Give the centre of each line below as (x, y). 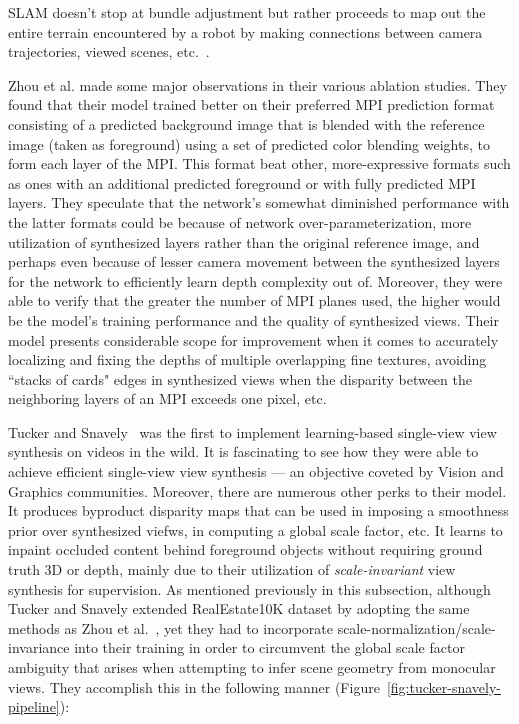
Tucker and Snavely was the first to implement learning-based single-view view (252, 431)
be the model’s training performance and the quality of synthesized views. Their (253, 319)
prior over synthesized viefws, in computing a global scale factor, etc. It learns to (255, 529)
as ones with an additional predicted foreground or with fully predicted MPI (242, 182)
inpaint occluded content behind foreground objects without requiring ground (245, 549)
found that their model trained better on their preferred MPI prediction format (251, 104)
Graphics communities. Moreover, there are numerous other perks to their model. (257, 490)
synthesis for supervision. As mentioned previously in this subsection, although (249, 588)
